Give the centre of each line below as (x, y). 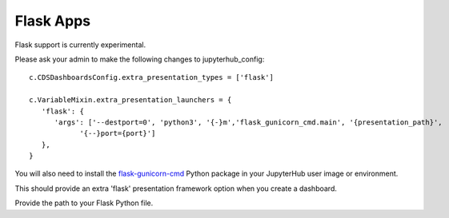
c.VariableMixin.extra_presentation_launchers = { (130, 100)
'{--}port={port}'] (118, 133)
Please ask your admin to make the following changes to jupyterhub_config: (140, 59)
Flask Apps (53, 21)
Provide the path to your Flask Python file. (84, 203)
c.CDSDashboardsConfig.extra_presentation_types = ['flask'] (151, 77)
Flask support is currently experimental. (80, 45)
